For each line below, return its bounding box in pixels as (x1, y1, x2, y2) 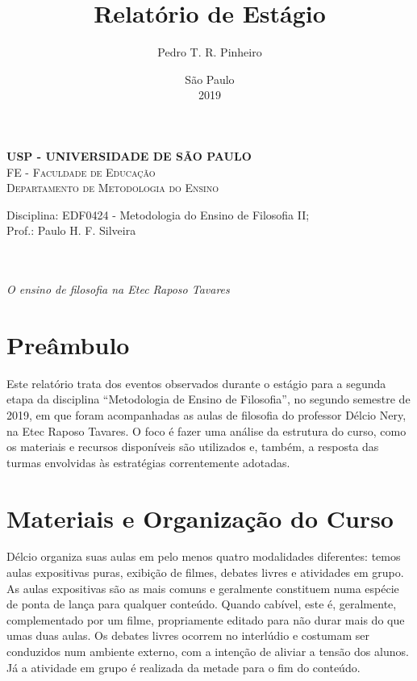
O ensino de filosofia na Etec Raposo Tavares (6, 281, 230, 298)
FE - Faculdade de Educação (6, 163, 156, 180)
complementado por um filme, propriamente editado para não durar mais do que (6, 611, 405, 628)
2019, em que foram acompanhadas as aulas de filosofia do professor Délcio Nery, (6, 406, 407, 423)
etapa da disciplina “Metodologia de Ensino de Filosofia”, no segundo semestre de (6, 391, 411, 407)
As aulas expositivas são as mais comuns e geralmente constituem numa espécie (6, 579, 399, 596)
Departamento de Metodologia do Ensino (6, 179, 219, 196)
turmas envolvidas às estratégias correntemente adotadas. (6, 453, 290, 470)
